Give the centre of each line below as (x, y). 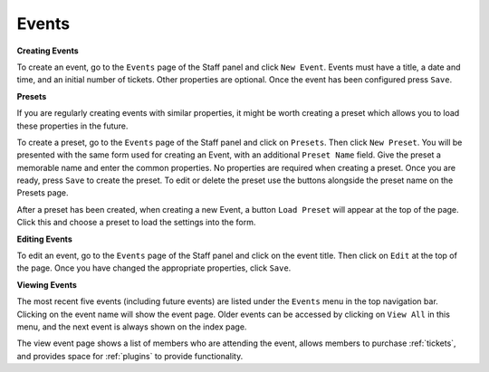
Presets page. (43, 193)
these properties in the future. (72, 126)
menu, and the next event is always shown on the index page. (132, 327)
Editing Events (44, 239)
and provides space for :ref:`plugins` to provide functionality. (130, 356)
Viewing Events (47, 284)
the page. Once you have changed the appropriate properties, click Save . (154, 268)
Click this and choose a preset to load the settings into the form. (136, 223)
